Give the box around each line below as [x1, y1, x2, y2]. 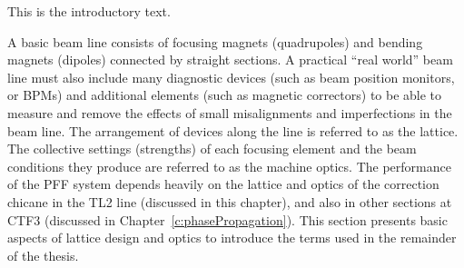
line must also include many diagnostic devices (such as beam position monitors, [7, 67, 455, 86]
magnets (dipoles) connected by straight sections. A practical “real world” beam [7, 50, 453, 69]
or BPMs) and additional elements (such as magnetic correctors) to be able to [7, 85, 442, 104]
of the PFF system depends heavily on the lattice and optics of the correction [7, 174, 439, 194]
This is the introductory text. [7, 2, 171, 20]
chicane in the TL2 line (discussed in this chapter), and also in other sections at [7, 192, 452, 211]
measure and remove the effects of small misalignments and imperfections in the [7, 103, 452, 122]
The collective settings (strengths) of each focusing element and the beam [7, 139, 417, 158]
